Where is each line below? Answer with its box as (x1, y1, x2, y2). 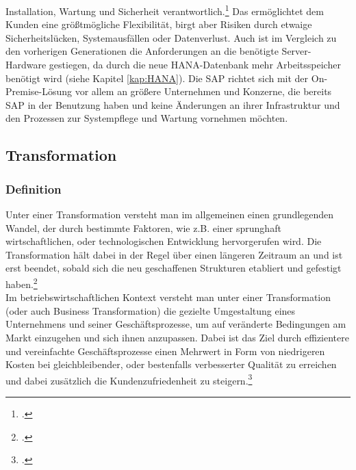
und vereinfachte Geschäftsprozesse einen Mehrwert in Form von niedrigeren (5, 343, 325, 358)
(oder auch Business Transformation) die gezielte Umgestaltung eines (5, 303, 296, 317)
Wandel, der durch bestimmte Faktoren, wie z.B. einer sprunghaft (5, 220, 281, 235)
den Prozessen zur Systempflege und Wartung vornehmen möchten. (5, 111, 288, 125)
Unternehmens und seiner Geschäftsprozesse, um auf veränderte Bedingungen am (5, 317, 346, 331)
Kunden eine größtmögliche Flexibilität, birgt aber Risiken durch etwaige (5, 17, 312, 31)
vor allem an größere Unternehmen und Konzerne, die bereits (75, 84, 332, 99)
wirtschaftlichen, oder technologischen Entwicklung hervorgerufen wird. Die (5, 234, 322, 248)
